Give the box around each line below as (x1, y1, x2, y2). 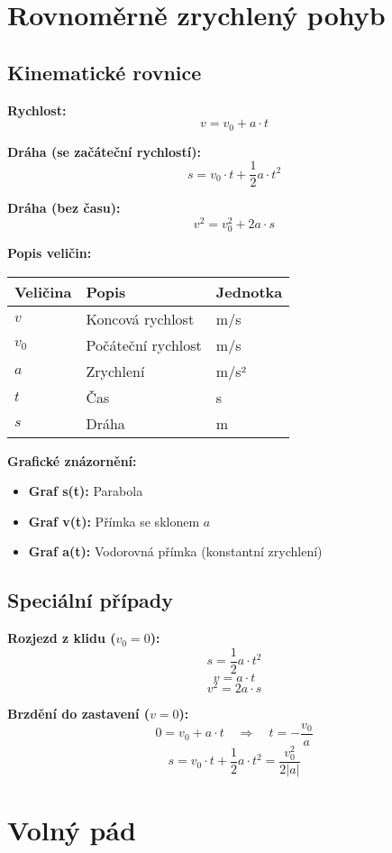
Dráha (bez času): (7, 198, 121, 217)
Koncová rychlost (86, 307, 195, 329)
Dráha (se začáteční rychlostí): (7, 142, 201, 161)
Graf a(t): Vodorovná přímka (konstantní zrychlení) (28, 542, 323, 561)
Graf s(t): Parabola (28, 482, 143, 500)
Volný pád (7, 812, 136, 848)
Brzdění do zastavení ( (7, 704, 150, 723)
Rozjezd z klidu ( (7, 628, 116, 647)
